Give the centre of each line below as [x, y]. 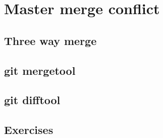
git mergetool [40, 70]
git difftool [32, 100]
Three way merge [50, 40]
